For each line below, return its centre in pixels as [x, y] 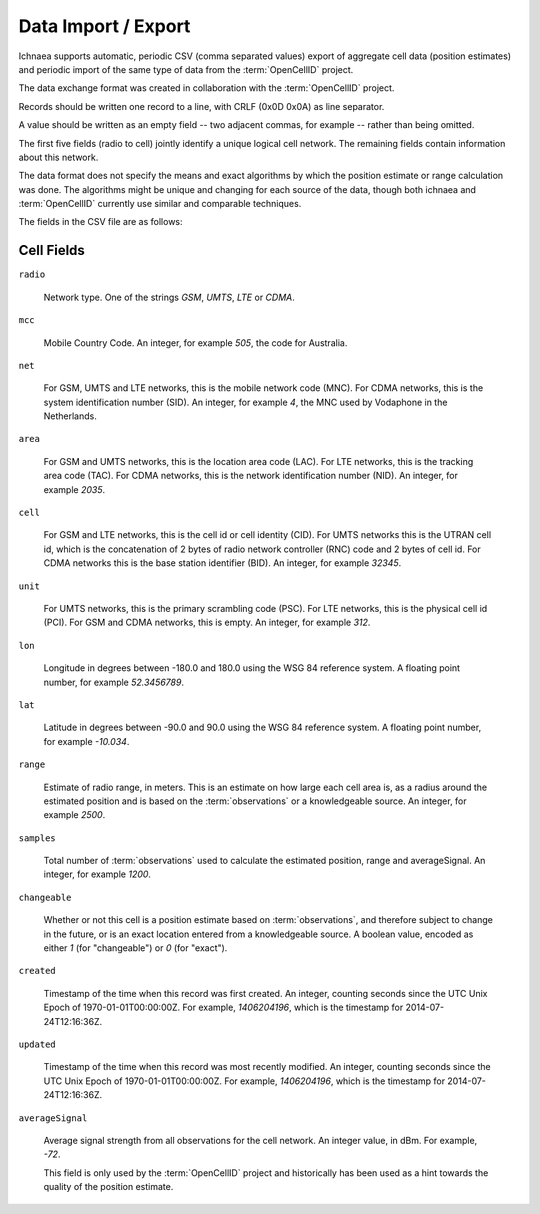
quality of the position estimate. [108, 1187]
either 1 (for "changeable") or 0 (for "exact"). [135, 948]
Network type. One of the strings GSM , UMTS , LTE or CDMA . [169, 297]
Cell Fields [51, 250]
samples [37, 838]
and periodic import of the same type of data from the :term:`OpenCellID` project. [186, 69]
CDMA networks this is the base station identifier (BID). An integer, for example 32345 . [222, 563]
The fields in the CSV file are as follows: [101, 222]
